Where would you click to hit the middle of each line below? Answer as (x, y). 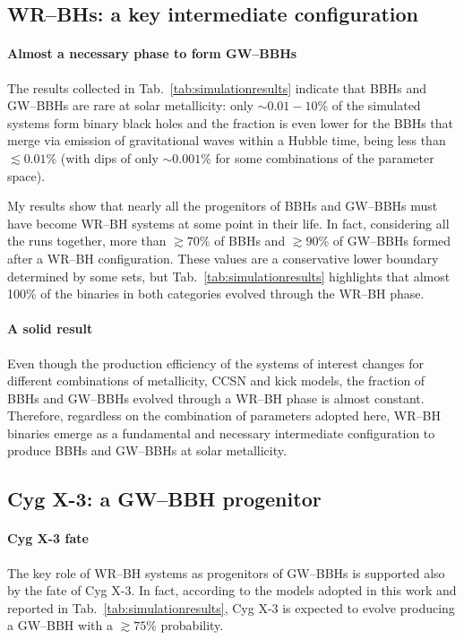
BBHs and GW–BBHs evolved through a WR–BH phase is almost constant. (216, 398)
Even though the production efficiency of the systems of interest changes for (216, 363)
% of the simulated (369, 105)
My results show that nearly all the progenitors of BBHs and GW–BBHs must (223, 206)
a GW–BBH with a (60, 625)
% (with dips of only (102, 157)
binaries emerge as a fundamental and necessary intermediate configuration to (221, 432)
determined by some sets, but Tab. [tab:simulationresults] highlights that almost (229, 276)
